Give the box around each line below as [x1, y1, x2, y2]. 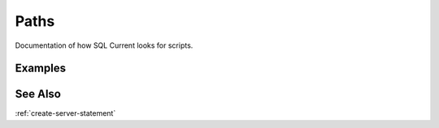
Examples [15, 62, 67, 75]
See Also [15, 87, 61, 101]
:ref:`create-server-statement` [15, 109, 116, 118]
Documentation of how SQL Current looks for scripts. [15, 41, 193, 50]
